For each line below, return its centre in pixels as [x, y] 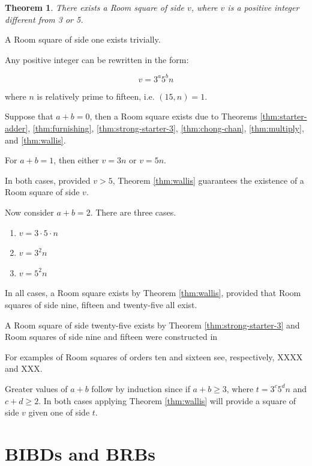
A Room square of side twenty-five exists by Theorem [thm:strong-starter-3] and [152, 325]
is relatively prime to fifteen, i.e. [96, 96]
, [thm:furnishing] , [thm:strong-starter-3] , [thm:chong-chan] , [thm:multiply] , [166, 128]
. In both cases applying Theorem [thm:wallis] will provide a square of [167, 400]
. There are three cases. [133, 212]
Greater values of [36, 388]
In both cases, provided [48, 180]
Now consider [29, 212]
